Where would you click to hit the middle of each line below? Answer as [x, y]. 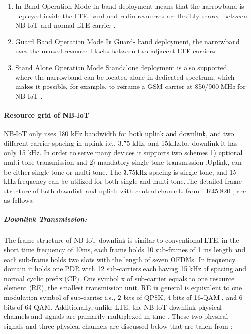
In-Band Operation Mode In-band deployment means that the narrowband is [130, 6]
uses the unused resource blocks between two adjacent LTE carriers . [117, 51]
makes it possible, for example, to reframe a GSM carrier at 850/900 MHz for [130, 86]
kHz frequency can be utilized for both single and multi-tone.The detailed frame [123, 181]
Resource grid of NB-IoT [47, 114]
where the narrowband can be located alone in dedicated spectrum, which [125, 77]
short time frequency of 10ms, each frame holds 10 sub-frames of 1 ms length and [125, 250]
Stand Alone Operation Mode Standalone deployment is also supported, [122, 67]
